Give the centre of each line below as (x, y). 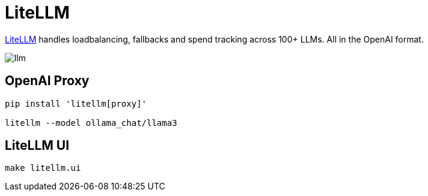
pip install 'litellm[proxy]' (76, 103)
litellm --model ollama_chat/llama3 (91, 123)
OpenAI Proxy (47, 81)
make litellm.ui (43, 168)
